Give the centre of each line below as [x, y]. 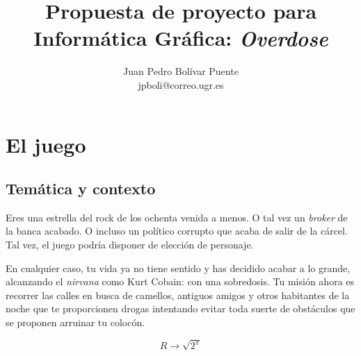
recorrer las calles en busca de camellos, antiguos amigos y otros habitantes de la [178, 295]
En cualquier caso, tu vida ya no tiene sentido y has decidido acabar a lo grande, [178, 268]
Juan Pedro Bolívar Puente [181, 71]
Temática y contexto [81, 188]
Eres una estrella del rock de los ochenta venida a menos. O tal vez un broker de [177, 217]
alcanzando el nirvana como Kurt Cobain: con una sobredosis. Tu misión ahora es [180, 281]
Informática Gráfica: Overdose [181, 38]
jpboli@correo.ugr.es [181, 84]
